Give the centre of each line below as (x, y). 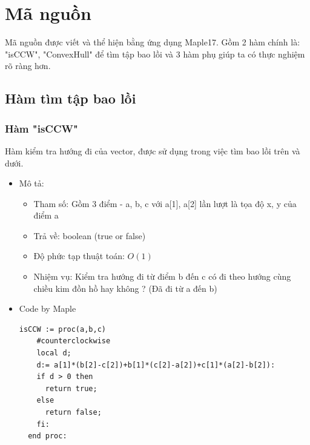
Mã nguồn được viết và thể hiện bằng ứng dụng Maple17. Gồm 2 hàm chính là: (153, 42)
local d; (54, 353)
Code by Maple (48, 308)
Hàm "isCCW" (41, 128)
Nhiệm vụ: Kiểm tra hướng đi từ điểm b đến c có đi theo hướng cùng (162, 276)
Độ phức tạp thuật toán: (79, 256)
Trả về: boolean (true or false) (90, 235)
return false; (73, 412)
